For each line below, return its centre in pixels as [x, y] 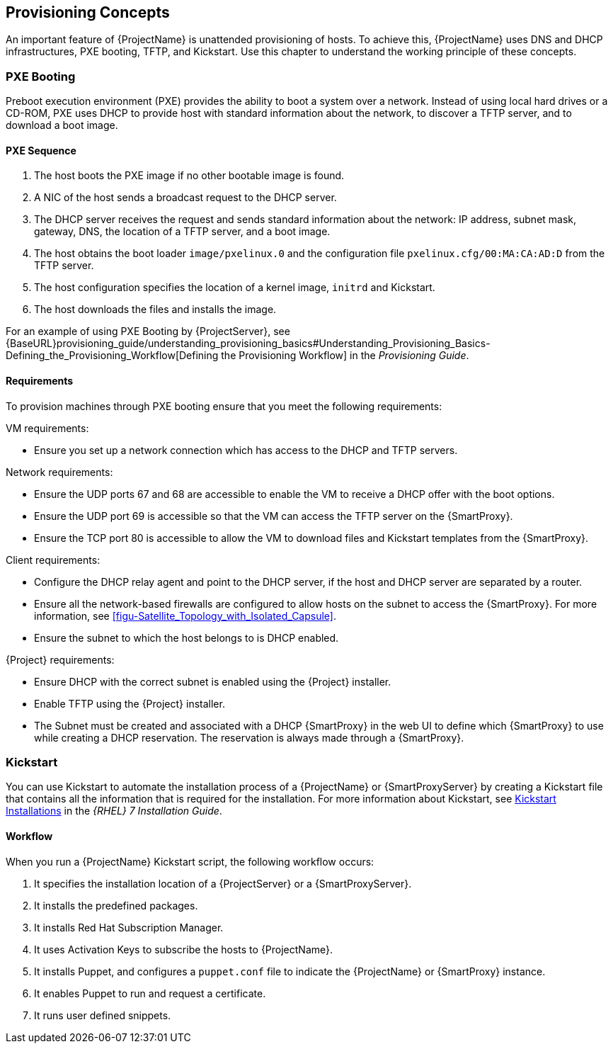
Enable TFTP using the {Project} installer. [130, 703]
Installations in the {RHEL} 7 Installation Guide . [114, 811]
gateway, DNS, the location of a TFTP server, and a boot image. [182, 232]
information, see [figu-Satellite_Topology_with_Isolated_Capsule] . [185, 616]
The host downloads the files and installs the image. [155, 310]
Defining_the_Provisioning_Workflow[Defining [112, 356]
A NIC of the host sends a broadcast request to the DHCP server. [185, 198]
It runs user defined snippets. [103, 1015]
